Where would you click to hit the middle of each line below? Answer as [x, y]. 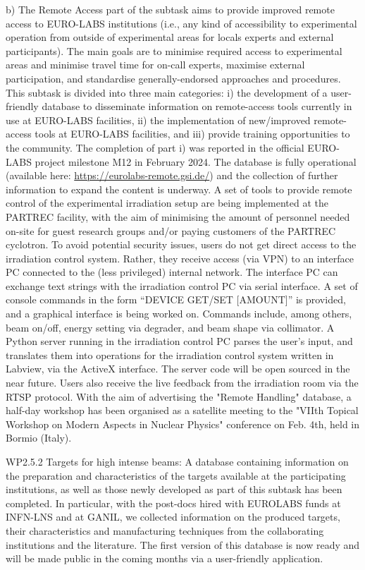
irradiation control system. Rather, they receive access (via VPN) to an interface [180, 258]
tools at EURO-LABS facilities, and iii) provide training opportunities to [192, 134]
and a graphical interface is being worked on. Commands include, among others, [179, 314]
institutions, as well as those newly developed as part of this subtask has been [174, 489]
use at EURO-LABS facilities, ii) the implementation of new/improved [158, 120]
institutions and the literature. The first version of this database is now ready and [183, 544]
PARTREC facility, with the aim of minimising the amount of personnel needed [178, 216]
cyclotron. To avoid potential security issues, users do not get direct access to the [181, 244]
